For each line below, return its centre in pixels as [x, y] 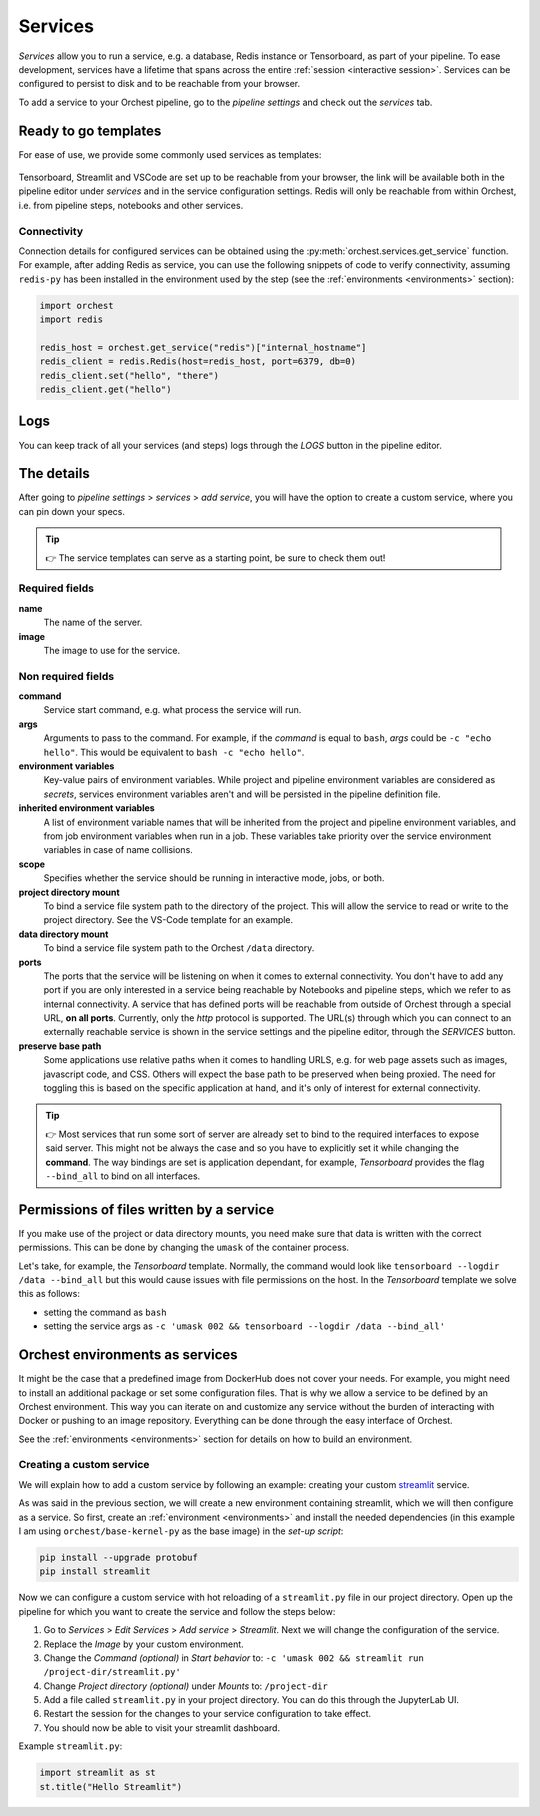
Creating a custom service [84, 1465]
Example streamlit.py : [70, 1746]
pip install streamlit [95, 1571]
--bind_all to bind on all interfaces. [123, 1176]
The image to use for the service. [111, 650]
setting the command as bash [105, 1312]
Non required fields [66, 676]
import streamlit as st [98, 1773]
